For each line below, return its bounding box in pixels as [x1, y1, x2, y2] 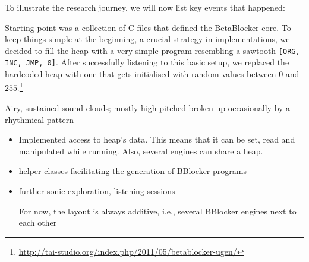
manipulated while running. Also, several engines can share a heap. [18, 144, 263, 157]
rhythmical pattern [5, 113, 74, 125]
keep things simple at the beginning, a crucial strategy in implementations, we [5, 33, 290, 45]
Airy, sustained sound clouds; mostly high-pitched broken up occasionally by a [5, 101, 291, 113]
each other [18, 216, 57, 229]
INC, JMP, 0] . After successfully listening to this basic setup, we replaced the [5, 56, 289, 68]
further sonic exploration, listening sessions [18, 184, 175, 197]
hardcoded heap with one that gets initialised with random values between [5, 68, 276, 80]
